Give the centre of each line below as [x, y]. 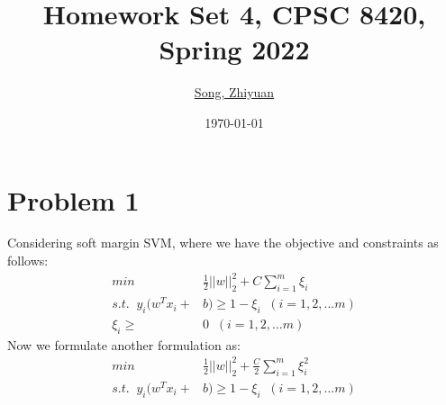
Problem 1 [73, 199]
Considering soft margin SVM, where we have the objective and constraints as [223, 243]
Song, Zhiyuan [234, 92]
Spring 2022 [234, 49]
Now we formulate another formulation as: [124, 344]
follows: [28, 261]
